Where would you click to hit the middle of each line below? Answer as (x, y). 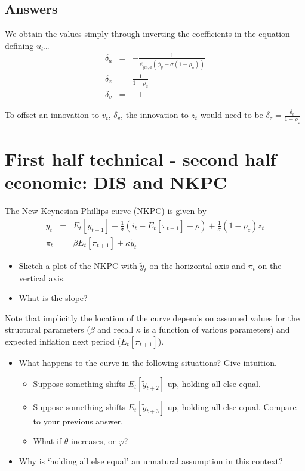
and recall (115, 329)
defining (19, 45)
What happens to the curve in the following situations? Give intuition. (148, 362)
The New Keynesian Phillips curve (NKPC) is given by (106, 211)
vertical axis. (42, 278)
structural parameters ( (47, 329)
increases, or (93, 441)
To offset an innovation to (52, 115)
